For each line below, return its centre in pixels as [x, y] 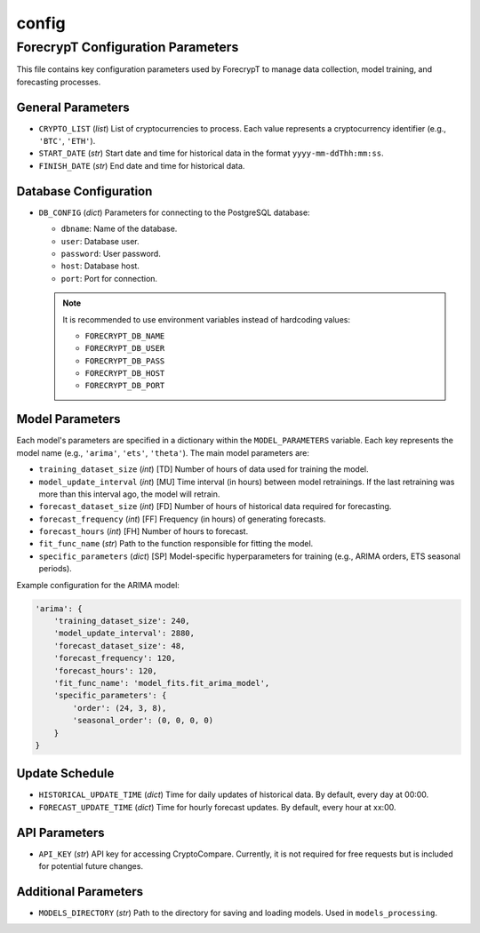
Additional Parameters [80, 892]
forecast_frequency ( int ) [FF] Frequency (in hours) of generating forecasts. [182, 519]
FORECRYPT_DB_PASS [125, 361]
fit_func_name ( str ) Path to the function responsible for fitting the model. [176, 544]
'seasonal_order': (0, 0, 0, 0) [143, 721]
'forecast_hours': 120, [105, 670]
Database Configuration [84, 191]
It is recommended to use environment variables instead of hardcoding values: [207, 319]
